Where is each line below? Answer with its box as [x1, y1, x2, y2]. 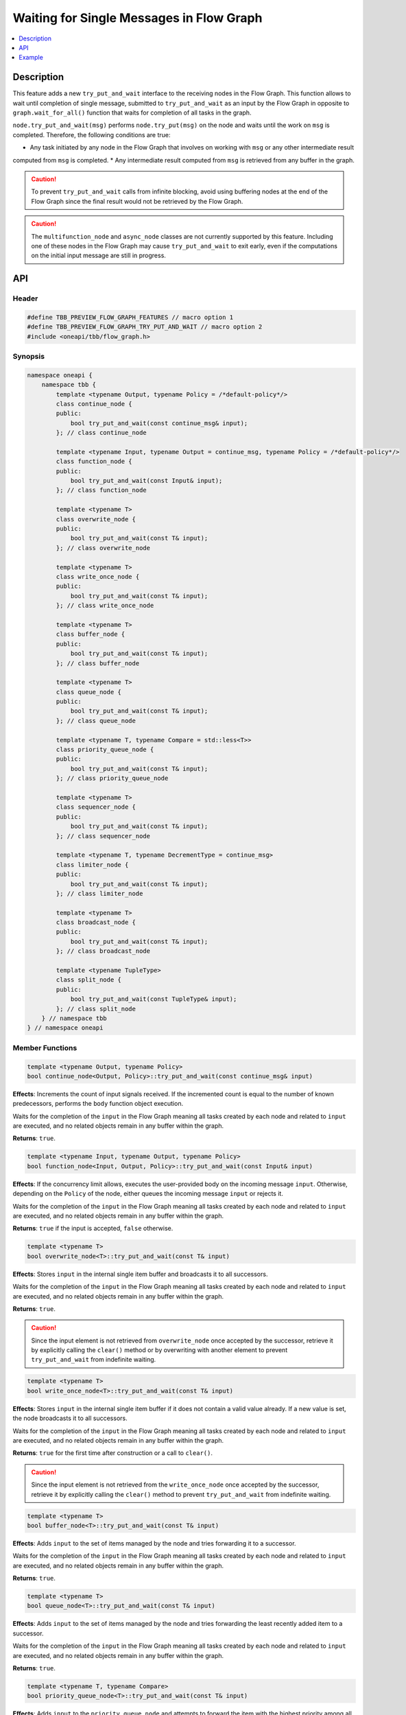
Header [12, 294, 38, 303]
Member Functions [12, 1043, 77, 1052]
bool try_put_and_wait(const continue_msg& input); [70, 419, 248, 427]
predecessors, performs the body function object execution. [12, 1100, 184, 1108]
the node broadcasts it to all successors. [12, 1414, 128, 1423]
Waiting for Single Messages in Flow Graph [12, 10, 263, 25]
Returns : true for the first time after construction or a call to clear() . [12, 1449, 213, 1457]
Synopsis [12, 352, 45, 362]
